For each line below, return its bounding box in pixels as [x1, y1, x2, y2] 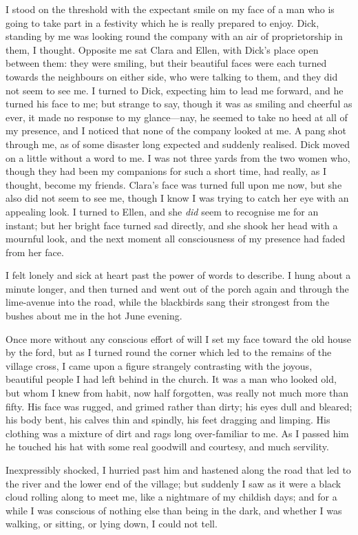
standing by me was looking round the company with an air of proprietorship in [6, 29, 343, 43]
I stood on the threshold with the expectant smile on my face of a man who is [6, 2, 335, 16]
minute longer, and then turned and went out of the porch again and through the [6, 281, 349, 295]
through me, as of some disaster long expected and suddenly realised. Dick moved [6, 136, 350, 151]
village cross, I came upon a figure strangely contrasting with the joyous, [6, 358, 313, 373]
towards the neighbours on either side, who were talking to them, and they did [6, 69, 338, 83]
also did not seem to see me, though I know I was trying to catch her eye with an [6, 191, 349, 205]
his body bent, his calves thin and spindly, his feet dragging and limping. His [6, 412, 330, 427]
